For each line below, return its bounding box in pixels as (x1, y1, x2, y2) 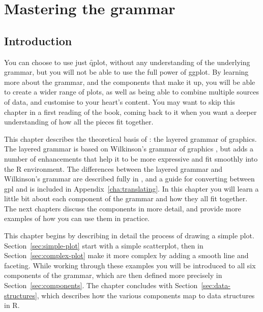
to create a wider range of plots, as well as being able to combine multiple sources (4, 86, 259, 97)
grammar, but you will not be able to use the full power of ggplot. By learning (4, 67, 249, 77)
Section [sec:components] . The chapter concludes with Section (4, 280, 198, 291)
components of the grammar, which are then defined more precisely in (4, 270, 222, 280)
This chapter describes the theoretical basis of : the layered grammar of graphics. (4, 133, 257, 144)
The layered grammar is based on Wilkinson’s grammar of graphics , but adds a (4, 143, 253, 154)
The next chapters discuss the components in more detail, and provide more (4, 203, 241, 213)
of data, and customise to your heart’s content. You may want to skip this (4, 96, 235, 107)
